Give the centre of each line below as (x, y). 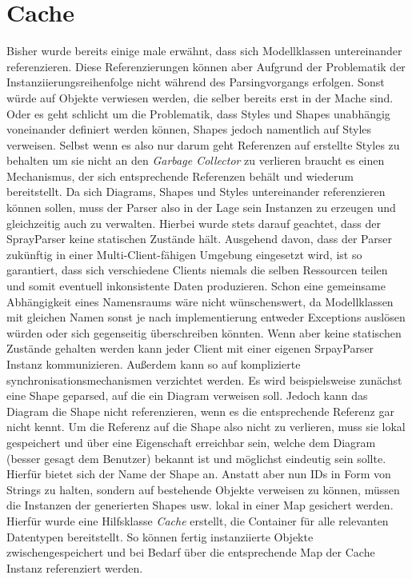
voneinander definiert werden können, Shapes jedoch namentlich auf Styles (189, 129)
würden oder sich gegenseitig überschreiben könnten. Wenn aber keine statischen (204, 332)
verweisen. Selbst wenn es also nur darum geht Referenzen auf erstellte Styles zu (203, 144)
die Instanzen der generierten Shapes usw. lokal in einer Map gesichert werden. (200, 505)
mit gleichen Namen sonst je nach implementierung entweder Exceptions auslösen (206, 317)
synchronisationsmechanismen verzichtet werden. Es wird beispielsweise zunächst (204, 379)
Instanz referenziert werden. (75, 567)
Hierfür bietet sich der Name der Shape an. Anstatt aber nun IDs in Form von (199, 474)
